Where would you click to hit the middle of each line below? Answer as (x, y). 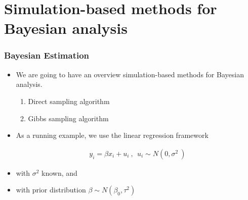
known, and (59, 172)
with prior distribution (51, 190)
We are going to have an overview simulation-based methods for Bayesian (130, 74)
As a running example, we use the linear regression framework (112, 135)
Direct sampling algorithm (69, 101)
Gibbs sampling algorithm (68, 118)
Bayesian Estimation (47, 55)
